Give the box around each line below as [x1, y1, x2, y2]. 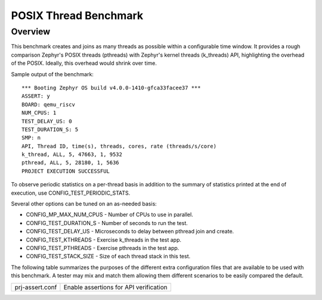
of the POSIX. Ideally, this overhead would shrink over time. [11, 60, 157, 67]
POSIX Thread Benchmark [11, 9, 143, 22]
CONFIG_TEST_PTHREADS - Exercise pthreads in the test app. [26, 244, 179, 251]
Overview [11, 26, 51, 37]
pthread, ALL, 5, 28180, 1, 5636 [21, 160, 119, 166]
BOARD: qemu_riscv [21, 101, 76, 108]
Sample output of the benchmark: [11, 70, 94, 77]
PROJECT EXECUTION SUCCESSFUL [21, 167, 110, 174]
